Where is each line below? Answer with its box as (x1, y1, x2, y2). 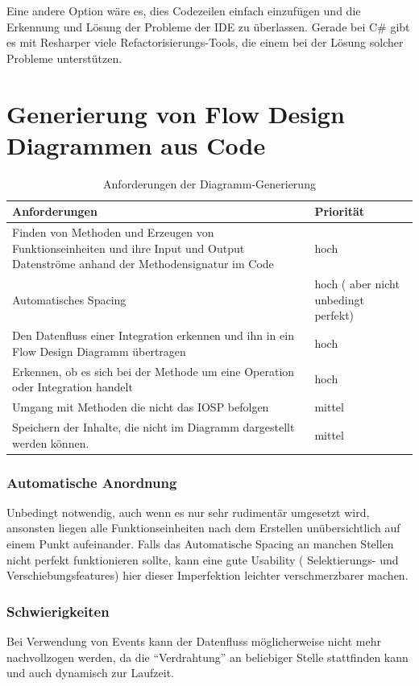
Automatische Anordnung (6, 472, 177, 492)
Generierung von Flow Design (6, 97, 345, 130)
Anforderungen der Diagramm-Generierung (103, 175, 316, 192)
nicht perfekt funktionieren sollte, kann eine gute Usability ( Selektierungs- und (6, 551, 399, 568)
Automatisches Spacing (12, 291, 127, 308)
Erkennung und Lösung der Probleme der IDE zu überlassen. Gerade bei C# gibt (6, 18, 410, 35)
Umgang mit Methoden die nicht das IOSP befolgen (12, 399, 269, 415)
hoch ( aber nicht (314, 275, 400, 292)
